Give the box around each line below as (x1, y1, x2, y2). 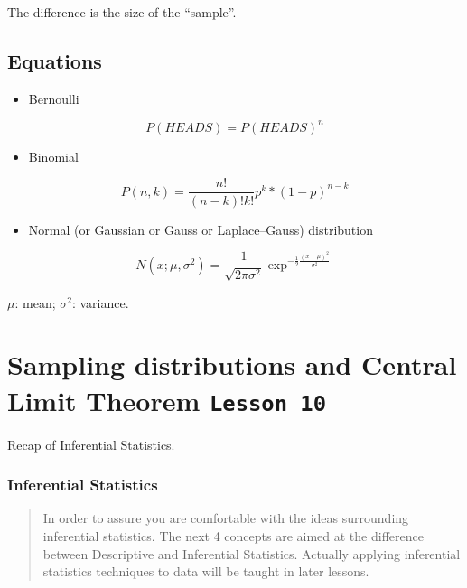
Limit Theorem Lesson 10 (7, 381, 326, 418)
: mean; (14, 293, 56, 312)
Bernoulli (28, 89, 79, 107)
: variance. (71, 293, 129, 312)
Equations (7, 46, 102, 74)
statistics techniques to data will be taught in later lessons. (42, 562, 369, 581)
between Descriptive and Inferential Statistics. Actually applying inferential (42, 544, 461, 563)
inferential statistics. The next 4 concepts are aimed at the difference (42, 527, 424, 546)
